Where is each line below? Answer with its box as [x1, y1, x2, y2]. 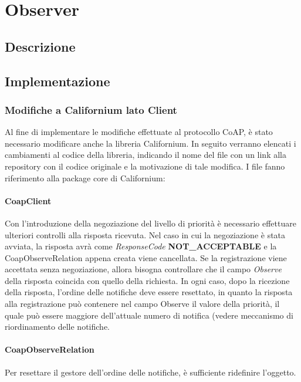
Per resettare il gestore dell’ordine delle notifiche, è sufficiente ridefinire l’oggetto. [5, 366, 296, 378]
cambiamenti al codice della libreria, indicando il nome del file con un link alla [5, 148, 286, 161]
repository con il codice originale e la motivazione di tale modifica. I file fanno [5, 160, 285, 172]
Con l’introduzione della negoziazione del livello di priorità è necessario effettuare [5, 217, 296, 229]
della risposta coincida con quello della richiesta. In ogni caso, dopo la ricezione [5, 274, 290, 286]
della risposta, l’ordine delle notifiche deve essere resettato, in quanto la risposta [5, 286, 293, 298]
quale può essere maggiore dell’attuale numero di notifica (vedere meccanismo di [5, 309, 293, 321]
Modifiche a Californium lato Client [5, 102, 177, 117]
